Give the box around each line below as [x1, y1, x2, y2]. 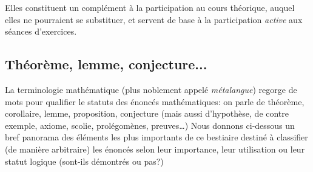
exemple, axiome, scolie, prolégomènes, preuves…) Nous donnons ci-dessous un [5, 119, 295, 131]
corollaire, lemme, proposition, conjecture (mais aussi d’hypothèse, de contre [5, 107, 289, 120]
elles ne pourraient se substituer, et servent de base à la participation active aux [5, 13, 303, 26]
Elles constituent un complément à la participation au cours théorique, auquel [5, 1, 295, 13]
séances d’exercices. [5, 25, 77, 38]
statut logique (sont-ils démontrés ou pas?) [5, 154, 164, 167]
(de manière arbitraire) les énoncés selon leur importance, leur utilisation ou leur [5, 142, 305, 155]
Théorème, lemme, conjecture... [5, 55, 207, 74]
